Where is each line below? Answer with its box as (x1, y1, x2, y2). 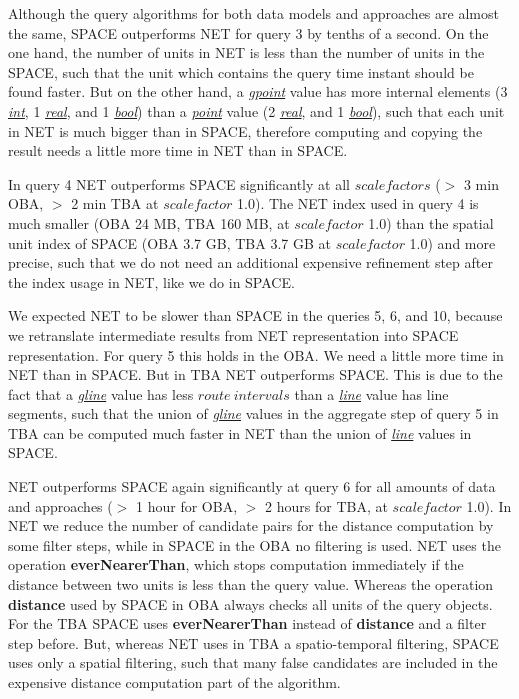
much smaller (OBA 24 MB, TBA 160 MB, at (8, 212, 290, 233)
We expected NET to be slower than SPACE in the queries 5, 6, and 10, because (8, 305, 503, 326)
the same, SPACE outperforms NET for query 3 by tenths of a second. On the (8, 22, 489, 43)
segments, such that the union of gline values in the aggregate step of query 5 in (8, 403, 499, 424)
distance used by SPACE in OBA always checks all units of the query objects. (8, 593, 493, 614)
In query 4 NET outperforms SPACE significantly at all (8, 173, 350, 194)
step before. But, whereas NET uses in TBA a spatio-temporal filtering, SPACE (8, 632, 499, 653)
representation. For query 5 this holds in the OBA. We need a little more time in (8, 344, 504, 365)
